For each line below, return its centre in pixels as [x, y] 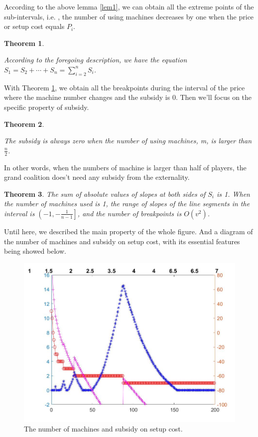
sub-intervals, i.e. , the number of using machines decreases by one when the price [129, 16]
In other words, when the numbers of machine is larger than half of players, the [125, 167]
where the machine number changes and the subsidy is [87, 97]
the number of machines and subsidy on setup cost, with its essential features [122, 241]
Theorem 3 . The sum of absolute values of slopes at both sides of [105, 194]
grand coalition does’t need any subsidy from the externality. [97, 177]
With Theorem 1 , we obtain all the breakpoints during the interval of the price [125, 87]
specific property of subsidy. [47, 107]
